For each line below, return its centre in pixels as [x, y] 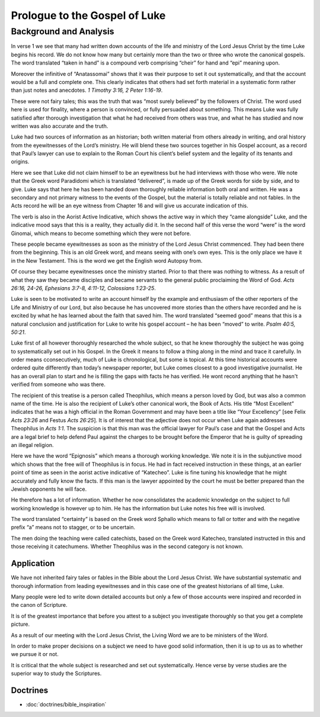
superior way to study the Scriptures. [56, 673]
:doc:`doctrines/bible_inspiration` [66, 704]
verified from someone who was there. [58, 384]
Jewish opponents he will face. [49, 489]
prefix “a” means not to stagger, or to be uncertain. [73, 528]
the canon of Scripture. [39, 605]
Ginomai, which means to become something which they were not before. [101, 233]
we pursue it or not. [35, 654]
